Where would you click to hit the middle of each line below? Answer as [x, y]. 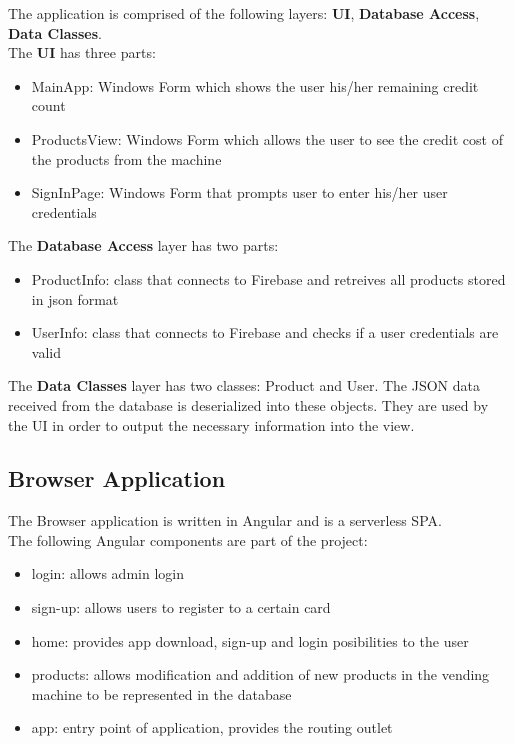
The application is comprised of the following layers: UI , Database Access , [244, 13]
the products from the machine [126, 158]
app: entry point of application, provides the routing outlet [212, 727]
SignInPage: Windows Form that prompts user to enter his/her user [239, 192]
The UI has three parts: [82, 52]
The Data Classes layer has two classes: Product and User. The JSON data [244, 385]
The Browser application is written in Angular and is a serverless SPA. [225, 520]
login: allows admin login [107, 573]
